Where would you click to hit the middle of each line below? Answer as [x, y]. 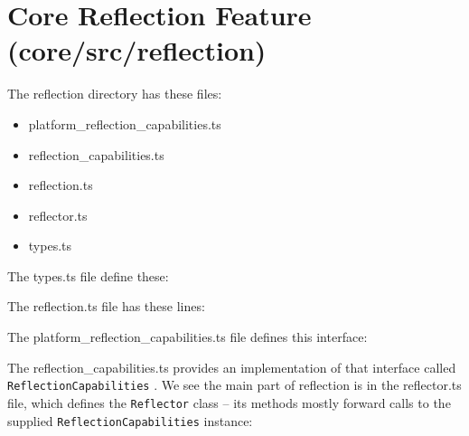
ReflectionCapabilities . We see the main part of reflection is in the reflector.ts [234, 385]
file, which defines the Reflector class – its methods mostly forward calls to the [229, 402]
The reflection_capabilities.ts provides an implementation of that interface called [232, 367]
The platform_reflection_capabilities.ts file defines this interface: [188, 337]
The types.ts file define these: [88, 275]
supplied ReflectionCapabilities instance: [130, 420]
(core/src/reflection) [137, 50]
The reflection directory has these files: [115, 94]
